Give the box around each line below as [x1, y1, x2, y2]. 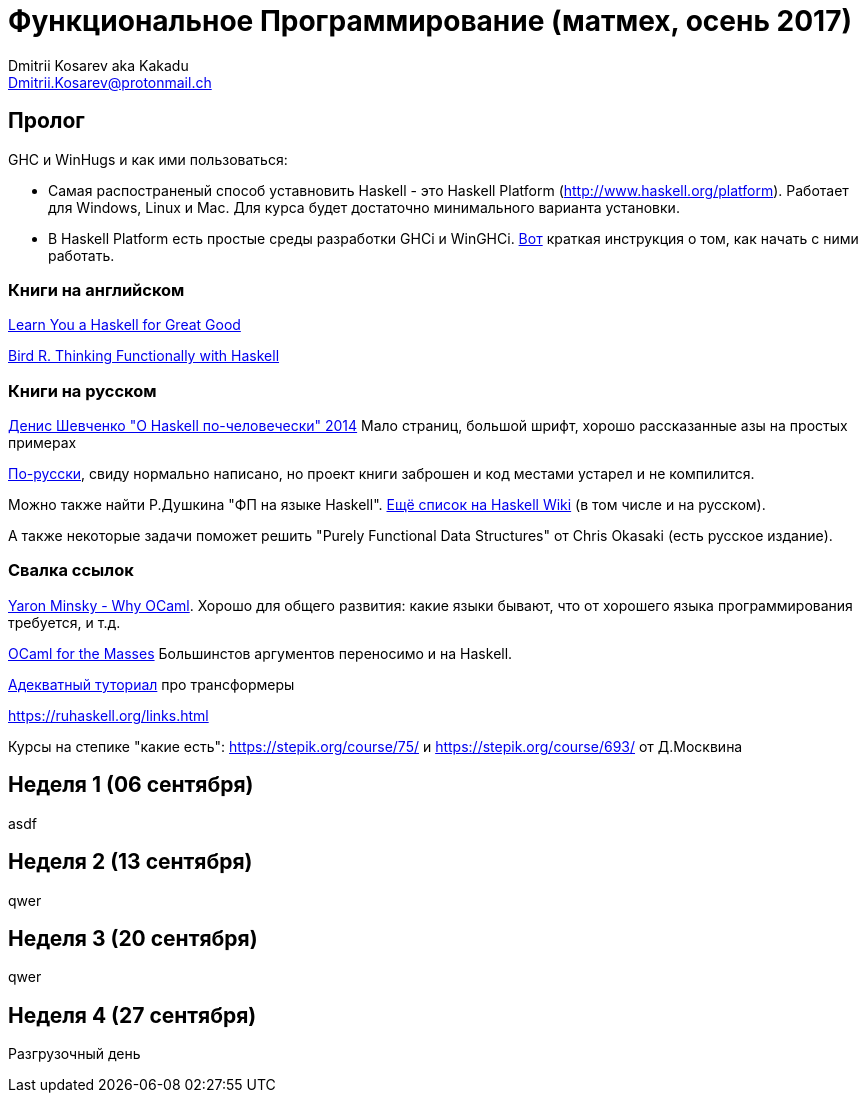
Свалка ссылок [8, 560, 134, 581]
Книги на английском [8, 279, 185, 300]
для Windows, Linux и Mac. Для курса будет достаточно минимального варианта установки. [48, 198, 680, 216]
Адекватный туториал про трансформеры [8, 675, 295, 693]
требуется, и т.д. [8, 613, 121, 631]
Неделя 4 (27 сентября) [8, 1002, 257, 1028]
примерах [8, 434, 77, 452]
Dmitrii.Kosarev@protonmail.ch [8, 73, 212, 91]
